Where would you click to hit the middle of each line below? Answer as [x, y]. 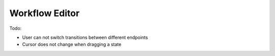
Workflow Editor [45, 13]
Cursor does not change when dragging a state [72, 44]
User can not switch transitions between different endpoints [85, 37]
